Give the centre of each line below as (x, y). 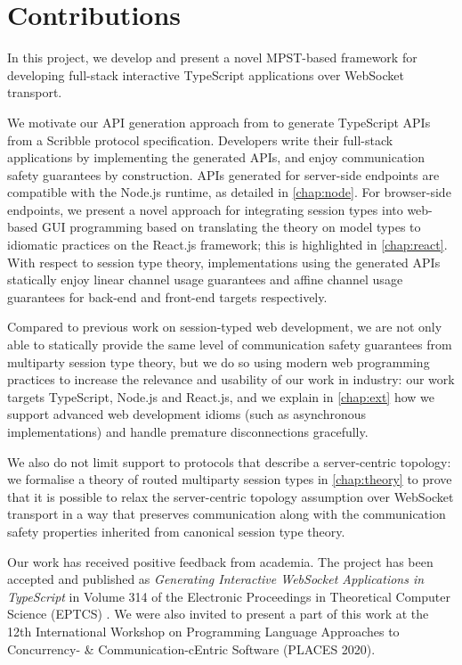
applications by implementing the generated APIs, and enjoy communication (216, 157)
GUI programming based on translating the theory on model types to (231, 227)
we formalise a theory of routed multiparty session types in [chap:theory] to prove (230, 479)
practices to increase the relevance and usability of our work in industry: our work (231, 379)
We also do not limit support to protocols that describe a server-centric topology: (229, 461)
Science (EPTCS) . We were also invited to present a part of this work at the (218, 614)
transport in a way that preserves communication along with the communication (227, 514)
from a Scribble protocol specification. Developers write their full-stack (200, 140)
